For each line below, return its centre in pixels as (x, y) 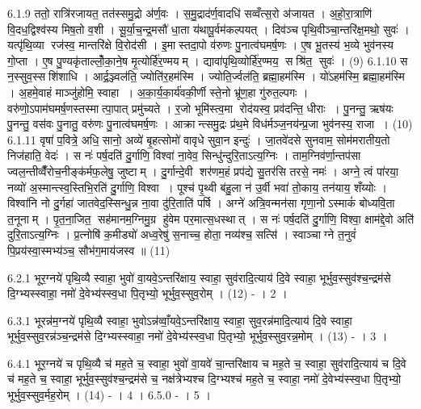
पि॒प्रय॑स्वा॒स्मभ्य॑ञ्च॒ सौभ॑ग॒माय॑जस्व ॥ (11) (89, 250)
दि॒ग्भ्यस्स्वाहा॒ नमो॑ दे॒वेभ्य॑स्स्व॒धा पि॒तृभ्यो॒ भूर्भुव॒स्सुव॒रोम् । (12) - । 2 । (147, 293)
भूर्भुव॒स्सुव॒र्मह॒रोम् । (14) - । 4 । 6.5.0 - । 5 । (109, 395)
